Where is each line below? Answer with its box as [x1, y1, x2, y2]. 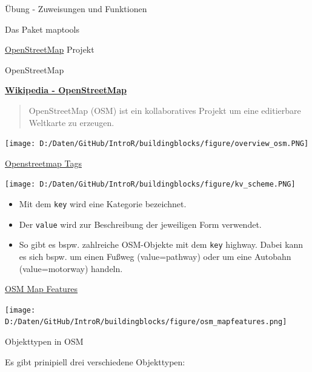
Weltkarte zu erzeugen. [28, 116, 115, 128]
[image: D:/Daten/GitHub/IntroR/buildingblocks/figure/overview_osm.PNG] [5, 139, 309, 148]
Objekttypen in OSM [5, 335, 84, 348]
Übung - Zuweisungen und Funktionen [5, 2, 147, 15]
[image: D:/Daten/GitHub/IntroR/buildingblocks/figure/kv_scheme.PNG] [5, 180, 296, 189]
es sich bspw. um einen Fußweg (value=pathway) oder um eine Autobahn [19, 250, 291, 263]
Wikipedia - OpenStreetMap [5, 84, 127, 96]
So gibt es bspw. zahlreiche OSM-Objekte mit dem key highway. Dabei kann [19, 238, 304, 251]
